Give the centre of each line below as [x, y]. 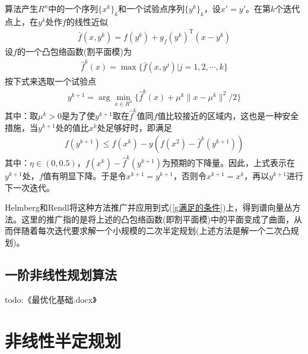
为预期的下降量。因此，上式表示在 [229, 163]
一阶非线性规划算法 [61, 274]
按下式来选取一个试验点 [50, 81]
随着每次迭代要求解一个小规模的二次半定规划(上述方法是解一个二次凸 [156, 231]
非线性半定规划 [63, 340]
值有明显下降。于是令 [85, 176]
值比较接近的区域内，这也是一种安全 [228, 116]
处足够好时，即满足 [134, 127]
